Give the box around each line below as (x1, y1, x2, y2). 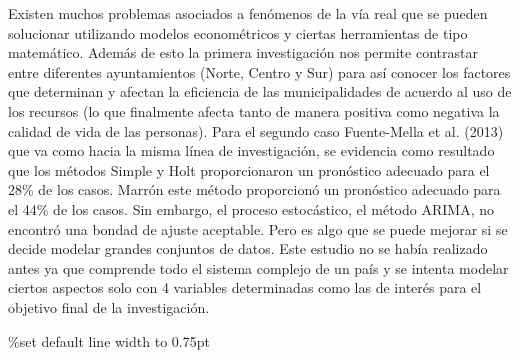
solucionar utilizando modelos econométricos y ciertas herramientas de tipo (8, 22, 468, 43)
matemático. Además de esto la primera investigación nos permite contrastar (8, 42, 478, 63)
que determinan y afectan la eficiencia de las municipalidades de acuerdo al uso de (8, 81, 512, 102)
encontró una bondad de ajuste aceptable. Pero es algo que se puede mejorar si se (8, 218, 508, 239)
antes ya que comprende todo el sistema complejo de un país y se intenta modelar (8, 257, 509, 278)
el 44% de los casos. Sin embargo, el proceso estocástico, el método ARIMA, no (8, 198, 494, 219)
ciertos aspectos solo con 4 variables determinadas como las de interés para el (8, 277, 482, 298)
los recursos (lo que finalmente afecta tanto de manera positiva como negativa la (8, 100, 500, 121)
